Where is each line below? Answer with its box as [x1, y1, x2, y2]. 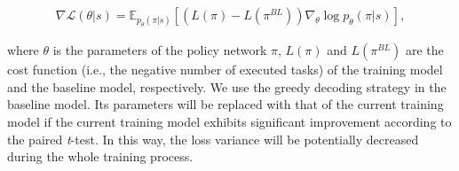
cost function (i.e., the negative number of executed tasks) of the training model [7, 60, 443, 79]
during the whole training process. [7, 147, 194, 166]
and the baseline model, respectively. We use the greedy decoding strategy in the [7, 77, 447, 96]
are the [405, 41, 444, 59]
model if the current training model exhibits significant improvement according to [7, 113, 452, 130]
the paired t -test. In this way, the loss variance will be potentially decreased [7, 129, 419, 148]
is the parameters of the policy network [52, 41, 267, 59]
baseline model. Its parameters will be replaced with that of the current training [7, 95, 444, 113]
